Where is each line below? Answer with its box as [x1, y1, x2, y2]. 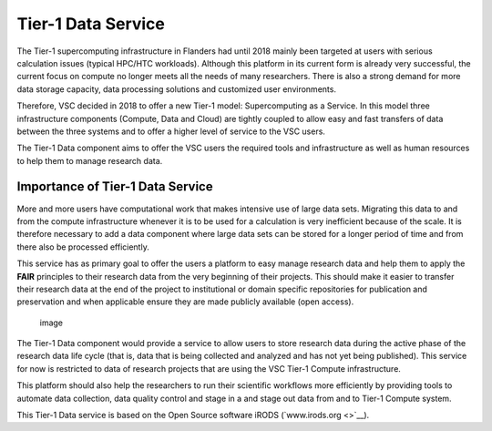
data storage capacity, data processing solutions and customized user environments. [16, 83, 337, 95]
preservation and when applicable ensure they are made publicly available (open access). [16, 296, 354, 307]
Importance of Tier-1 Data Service [16, 179, 213, 195]
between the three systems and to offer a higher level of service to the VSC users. [16, 126, 325, 137]
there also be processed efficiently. [16, 241, 149, 252]
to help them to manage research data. [16, 155, 163, 166]
